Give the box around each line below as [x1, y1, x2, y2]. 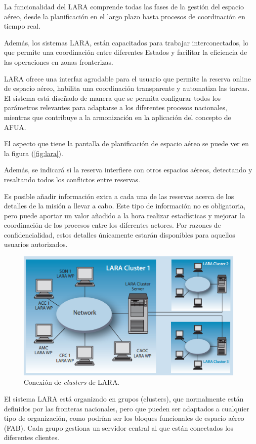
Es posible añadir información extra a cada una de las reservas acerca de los [4, 191, 234, 201]
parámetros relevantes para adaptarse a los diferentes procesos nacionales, [4, 102, 227, 113]
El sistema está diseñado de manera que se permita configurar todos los [4, 92, 221, 103]
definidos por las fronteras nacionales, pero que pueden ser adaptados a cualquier [4, 403, 250, 413]
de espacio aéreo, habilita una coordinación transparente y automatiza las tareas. [4, 83, 250, 93]
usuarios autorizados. [4, 239, 68, 249]
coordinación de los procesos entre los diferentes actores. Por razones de [4, 220, 221, 230]
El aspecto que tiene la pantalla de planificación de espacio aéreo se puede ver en [4, 138, 249, 149]
